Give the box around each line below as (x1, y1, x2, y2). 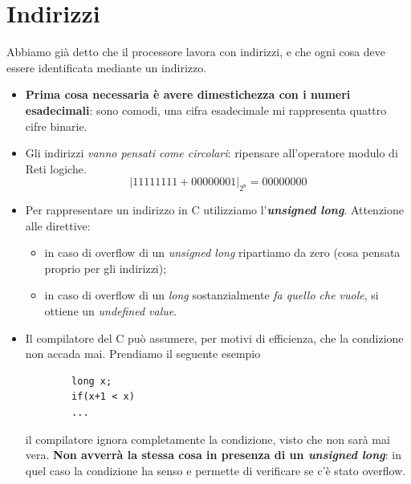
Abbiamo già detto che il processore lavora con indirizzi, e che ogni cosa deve (6, 43, 386, 60)
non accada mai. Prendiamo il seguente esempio (25, 345, 261, 362)
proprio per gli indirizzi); (44, 259, 167, 276)
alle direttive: (25, 217, 91, 234)
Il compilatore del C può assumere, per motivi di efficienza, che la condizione (25, 329, 404, 346)
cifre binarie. (25, 117, 87, 134)
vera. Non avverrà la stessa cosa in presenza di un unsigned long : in (25, 446, 401, 463)
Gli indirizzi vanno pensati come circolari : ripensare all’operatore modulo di (25, 144, 398, 161)
